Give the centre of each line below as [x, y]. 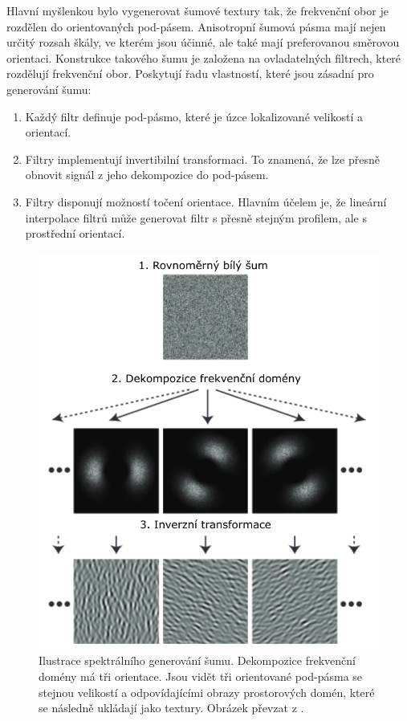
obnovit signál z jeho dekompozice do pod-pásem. [147, 175]
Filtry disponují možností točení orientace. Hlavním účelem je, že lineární [206, 201]
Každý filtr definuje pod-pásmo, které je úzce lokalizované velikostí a [194, 116]
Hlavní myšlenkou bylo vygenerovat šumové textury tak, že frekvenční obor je [197, 10]
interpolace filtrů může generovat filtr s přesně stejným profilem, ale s [196, 217]
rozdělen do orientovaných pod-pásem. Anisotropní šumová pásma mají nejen [196, 26]
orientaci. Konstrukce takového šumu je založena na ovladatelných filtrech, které [204, 57]
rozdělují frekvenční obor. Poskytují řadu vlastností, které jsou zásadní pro [190, 73]
